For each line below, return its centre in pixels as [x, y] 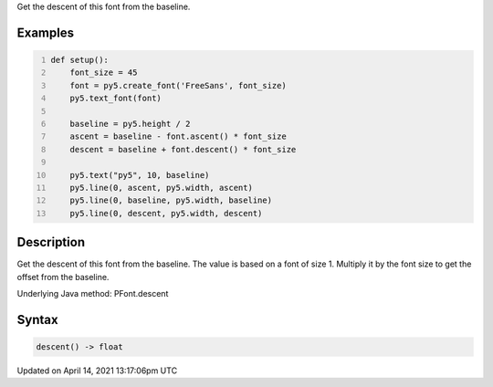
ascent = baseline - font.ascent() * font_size [178, 136]
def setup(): [80, 60]
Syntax [37, 319]
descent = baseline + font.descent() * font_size [183, 149]
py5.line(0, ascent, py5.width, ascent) [161, 188]
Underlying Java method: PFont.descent [93, 293]
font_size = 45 [104, 73]
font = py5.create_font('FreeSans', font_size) [178, 85]
